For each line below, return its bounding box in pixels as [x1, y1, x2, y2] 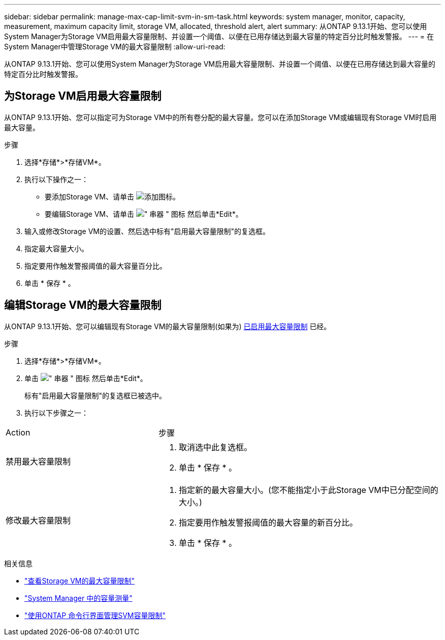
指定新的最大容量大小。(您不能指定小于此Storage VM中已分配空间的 [178, 484, 438, 495]
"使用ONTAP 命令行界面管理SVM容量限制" [24, 610, 166, 620]
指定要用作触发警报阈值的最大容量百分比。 [24, 261, 167, 270]
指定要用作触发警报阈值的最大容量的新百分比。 [178, 517, 358, 528]
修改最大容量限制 [6, 515, 71, 526]
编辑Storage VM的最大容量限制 [4, 299, 162, 312]
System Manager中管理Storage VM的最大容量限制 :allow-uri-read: [4, 42, 226, 51]
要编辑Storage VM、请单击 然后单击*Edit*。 [45, 209, 243, 218]
